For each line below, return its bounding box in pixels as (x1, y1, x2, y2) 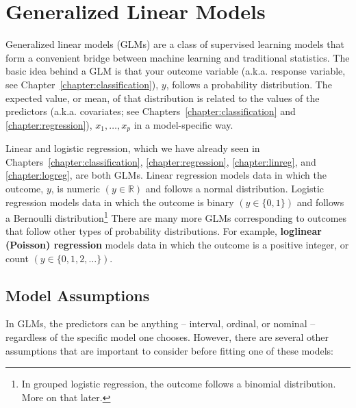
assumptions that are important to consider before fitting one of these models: (5, 343, 333, 357)
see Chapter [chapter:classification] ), (5, 77, 159, 91)
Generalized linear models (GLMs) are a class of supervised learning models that (5, 37, 344, 51)
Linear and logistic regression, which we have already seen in (5, 141, 260, 155)
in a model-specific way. (133, 117, 233, 131)
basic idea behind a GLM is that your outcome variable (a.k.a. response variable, (5, 64, 346, 78)
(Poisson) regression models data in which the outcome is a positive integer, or (5, 237, 349, 251)
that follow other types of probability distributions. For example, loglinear (5, 224, 322, 238)
